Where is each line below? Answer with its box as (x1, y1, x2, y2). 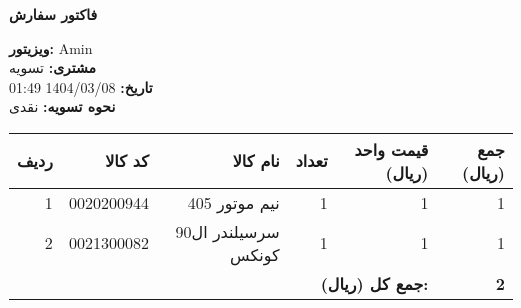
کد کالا (105, 149, 149, 173)
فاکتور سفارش (9, 4, 98, 24)
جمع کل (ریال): (320, 271, 429, 295)
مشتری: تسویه (9, 57, 97, 78)
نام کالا (232, 149, 280, 173)
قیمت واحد (354, 137, 429, 161)
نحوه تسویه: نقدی (9, 96, 116, 117)
